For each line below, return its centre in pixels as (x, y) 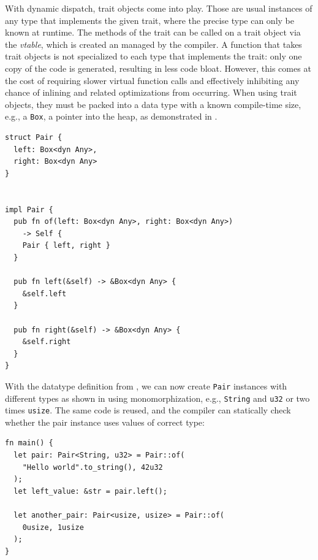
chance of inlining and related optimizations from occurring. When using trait (151, 92)
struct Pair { (34, 137)
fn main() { (29, 443)
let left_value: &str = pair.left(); (90, 491)
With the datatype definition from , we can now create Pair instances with (146, 385)
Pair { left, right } (66, 246)
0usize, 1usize (53, 527)
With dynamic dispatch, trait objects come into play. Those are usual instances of (159, 8)
